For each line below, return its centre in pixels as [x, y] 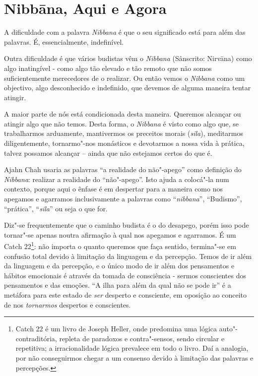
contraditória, [36, 338]
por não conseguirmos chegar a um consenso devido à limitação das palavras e [134, 358]
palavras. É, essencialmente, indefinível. [64, 41]
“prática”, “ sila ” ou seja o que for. [56, 208]
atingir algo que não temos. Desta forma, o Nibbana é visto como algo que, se [122, 123]
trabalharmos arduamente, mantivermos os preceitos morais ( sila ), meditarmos [124, 133]
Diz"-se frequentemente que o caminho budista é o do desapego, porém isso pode [127, 225]
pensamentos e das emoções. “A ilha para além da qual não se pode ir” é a [118, 285]
